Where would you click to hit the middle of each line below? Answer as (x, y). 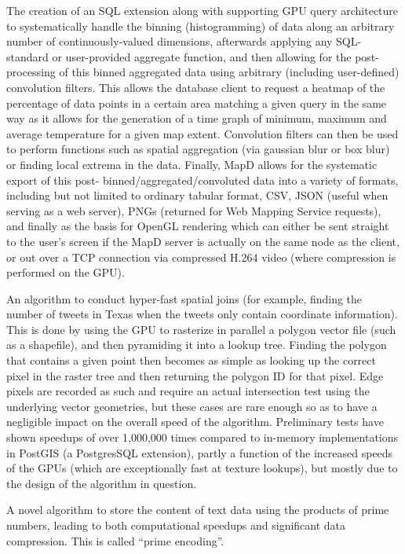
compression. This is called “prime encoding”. (115, 540)
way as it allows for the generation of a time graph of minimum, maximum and (197, 118)
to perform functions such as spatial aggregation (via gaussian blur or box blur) (198, 149)
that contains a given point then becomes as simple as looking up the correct (191, 360)
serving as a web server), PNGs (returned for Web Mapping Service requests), (194, 210)
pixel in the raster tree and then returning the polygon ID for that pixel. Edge (195, 375)
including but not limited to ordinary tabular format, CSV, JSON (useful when (197, 195)
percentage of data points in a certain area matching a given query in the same (197, 103)
